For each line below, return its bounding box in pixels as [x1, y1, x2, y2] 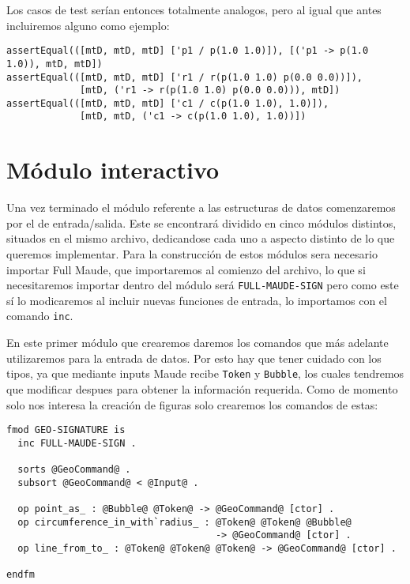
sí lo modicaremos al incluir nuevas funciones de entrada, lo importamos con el [6, 292, 387, 308]
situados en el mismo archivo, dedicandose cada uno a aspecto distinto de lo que [6, 230, 395, 247]
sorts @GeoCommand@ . [17, 464, 131, 476]
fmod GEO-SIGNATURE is [6, 424, 126, 436]
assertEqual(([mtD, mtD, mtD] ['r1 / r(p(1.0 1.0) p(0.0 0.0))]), [6, 71, 363, 83]
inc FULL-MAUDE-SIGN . [17, 437, 137, 449]
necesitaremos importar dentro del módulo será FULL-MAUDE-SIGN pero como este [6, 277, 399, 293]
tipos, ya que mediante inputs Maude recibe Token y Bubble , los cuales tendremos [6, 365, 404, 382]
